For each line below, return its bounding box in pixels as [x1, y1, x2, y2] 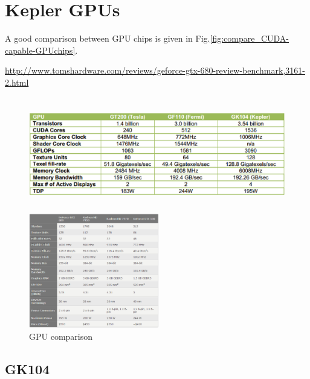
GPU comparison [29, 330, 93, 342]
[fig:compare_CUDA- [210, 32, 289, 45]
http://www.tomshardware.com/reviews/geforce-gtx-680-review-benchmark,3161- [5, 64, 305, 77]
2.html [5, 75, 29, 88]
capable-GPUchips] [5, 43, 76, 56]
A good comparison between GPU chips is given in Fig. [5, 32, 210, 45]
